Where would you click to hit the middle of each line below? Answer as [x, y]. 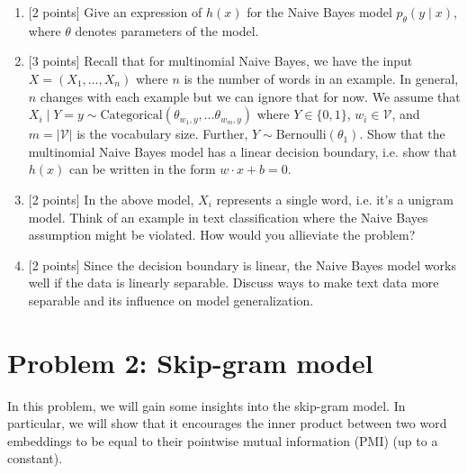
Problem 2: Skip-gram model [190, 362]
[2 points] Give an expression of [115, 12]
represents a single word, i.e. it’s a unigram [335, 199]
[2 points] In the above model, [111, 199]
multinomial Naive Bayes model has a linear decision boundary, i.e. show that [242, 151]
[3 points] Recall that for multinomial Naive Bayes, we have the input [220, 61]
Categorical [131, 116]
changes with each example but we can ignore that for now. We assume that [250, 96]
